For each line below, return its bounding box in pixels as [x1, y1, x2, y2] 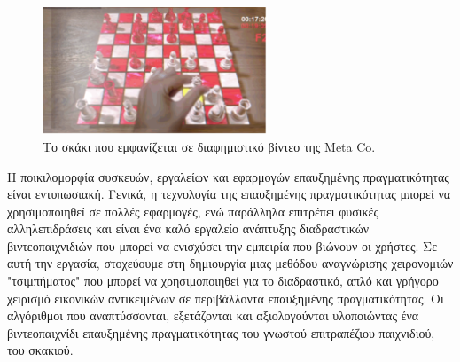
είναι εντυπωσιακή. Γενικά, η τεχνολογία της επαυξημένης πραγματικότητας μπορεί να [7, 185, 451, 203]
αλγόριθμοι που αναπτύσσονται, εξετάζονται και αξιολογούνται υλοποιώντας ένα [7, 306, 419, 325]
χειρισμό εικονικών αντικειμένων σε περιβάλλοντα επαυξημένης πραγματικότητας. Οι [7, 288, 444, 307]
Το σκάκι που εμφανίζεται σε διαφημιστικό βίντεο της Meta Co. [43, 137, 376, 155]
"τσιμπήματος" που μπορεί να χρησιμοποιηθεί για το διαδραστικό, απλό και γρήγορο [7, 271, 439, 290]
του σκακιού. [7, 341, 74, 359]
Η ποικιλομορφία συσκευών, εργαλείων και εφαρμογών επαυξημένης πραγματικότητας [7, 167, 449, 185]
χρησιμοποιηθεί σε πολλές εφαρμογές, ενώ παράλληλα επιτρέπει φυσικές [7, 201, 379, 220]
